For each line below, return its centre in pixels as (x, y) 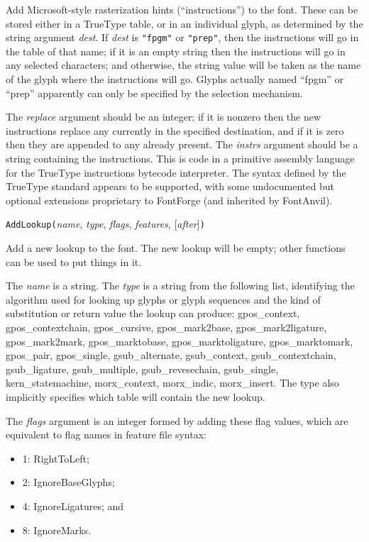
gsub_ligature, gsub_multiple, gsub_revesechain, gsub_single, (142, 369)
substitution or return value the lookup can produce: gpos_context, (153, 313)
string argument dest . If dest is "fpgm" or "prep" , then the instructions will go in (182, 37)
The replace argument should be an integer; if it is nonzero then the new (164, 117)
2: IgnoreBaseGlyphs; (68, 482)
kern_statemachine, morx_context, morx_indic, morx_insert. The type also (172, 383)
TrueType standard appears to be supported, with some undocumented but (170, 186)
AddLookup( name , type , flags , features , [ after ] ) (105, 224)
